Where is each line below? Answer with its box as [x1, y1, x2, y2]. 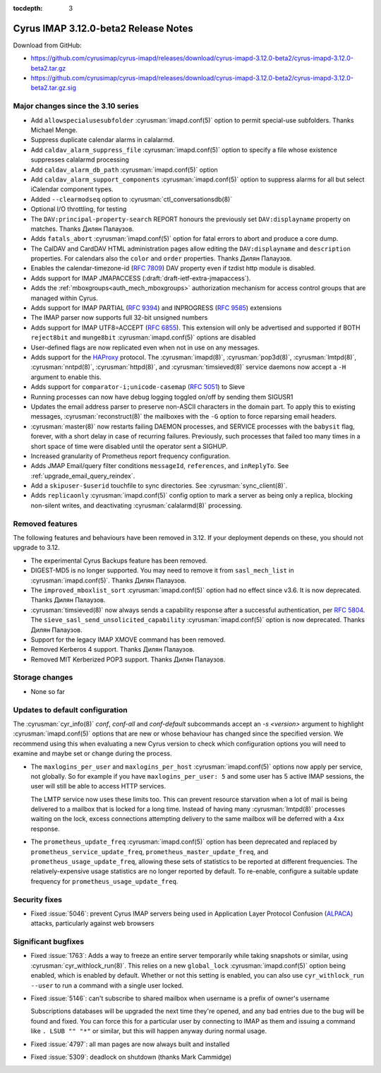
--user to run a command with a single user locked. [30, 981, 183, 990]
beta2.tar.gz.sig [30, 83, 77, 92]
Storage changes [13, 673, 73, 683]
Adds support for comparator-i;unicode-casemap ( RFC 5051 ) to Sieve [30, 383, 246, 391]
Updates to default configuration [13, 705, 128, 714]
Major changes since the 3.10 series [13, 101, 139, 111]
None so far [30, 687, 66, 695]
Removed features [13, 519, 78, 529]
